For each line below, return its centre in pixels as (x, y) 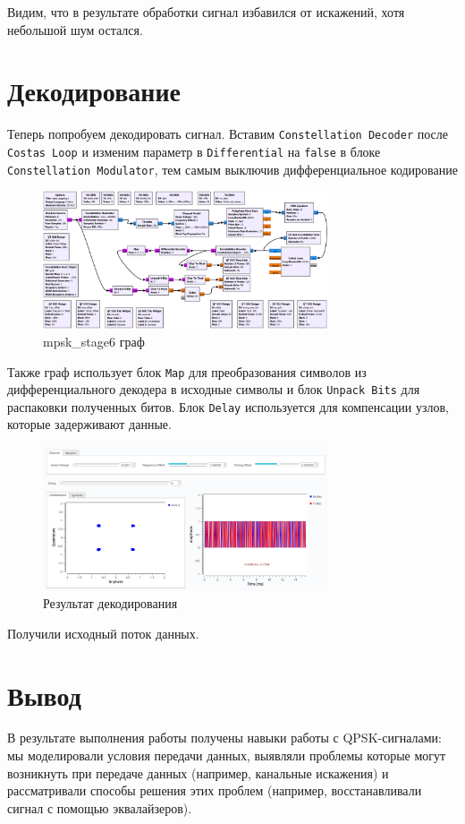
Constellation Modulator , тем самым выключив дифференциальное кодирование (232, 169)
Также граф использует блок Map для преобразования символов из (187, 371)
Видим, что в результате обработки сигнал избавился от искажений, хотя (206, 12)
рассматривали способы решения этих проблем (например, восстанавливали (215, 790)
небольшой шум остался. (75, 29)
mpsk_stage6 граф (94, 341)
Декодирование (94, 91)
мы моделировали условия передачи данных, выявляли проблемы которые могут (227, 755)
